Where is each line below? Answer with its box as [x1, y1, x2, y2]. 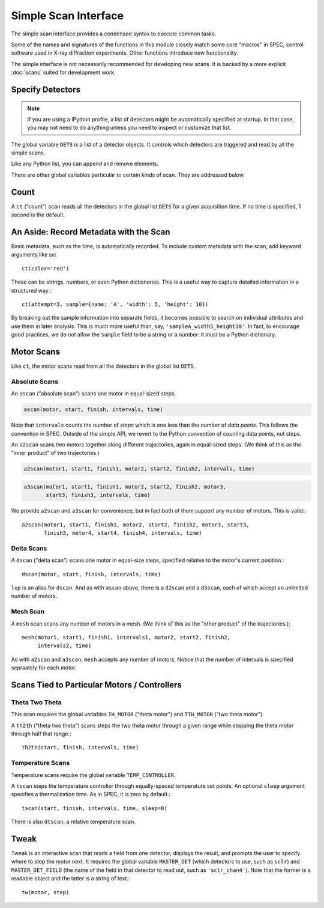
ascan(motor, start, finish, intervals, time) [23, 406, 163, 413]
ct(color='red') [22, 265, 70, 272]
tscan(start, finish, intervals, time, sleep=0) [22, 805, 167, 811]
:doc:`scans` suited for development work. [11, 69, 116, 76]
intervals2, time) [37, 642, 92, 649]
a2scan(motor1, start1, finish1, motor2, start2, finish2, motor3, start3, [22, 521, 250, 528]
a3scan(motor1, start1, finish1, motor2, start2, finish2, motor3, [23, 483, 227, 490]
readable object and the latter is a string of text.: [11, 875, 130, 882]
